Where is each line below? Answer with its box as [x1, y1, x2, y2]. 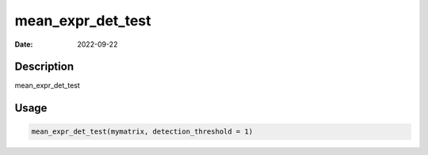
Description [14, 60, 75, 74]
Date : [14, 40, 33, 49]
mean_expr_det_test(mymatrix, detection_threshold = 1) [31, 127, 254, 136]
